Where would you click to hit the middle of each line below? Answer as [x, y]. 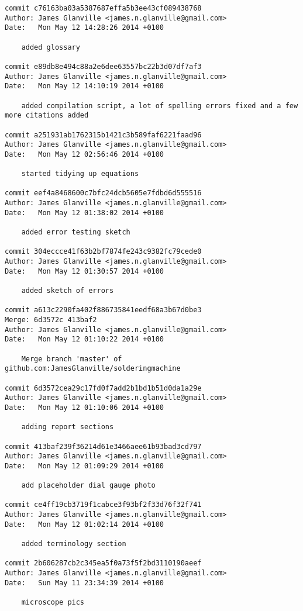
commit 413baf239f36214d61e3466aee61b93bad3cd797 [103, 446]
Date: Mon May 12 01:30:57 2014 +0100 [85, 271]
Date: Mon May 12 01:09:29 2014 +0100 [85, 466]
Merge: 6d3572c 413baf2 [51, 320]
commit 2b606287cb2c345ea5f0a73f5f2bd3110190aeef [103, 563]
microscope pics [53, 603]
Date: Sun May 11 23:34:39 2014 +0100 [85, 583]
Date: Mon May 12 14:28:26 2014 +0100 [85, 28]
